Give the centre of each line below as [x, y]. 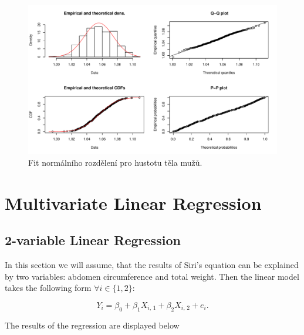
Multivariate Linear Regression [133, 202]
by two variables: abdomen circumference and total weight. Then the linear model [152, 276]
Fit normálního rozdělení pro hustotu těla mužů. [115, 162]
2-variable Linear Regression [93, 240]
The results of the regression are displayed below [92, 325]
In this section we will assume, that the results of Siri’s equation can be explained [152, 264]
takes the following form [48, 288]
